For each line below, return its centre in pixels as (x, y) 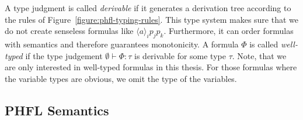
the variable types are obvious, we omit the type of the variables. (121, 78)
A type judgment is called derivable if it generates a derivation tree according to (148, 8)
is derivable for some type (180, 55)
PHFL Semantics (57, 110)
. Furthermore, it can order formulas (229, 31)
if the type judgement (64, 55)
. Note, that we (259, 55)
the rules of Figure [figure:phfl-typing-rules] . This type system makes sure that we (151, 19)
